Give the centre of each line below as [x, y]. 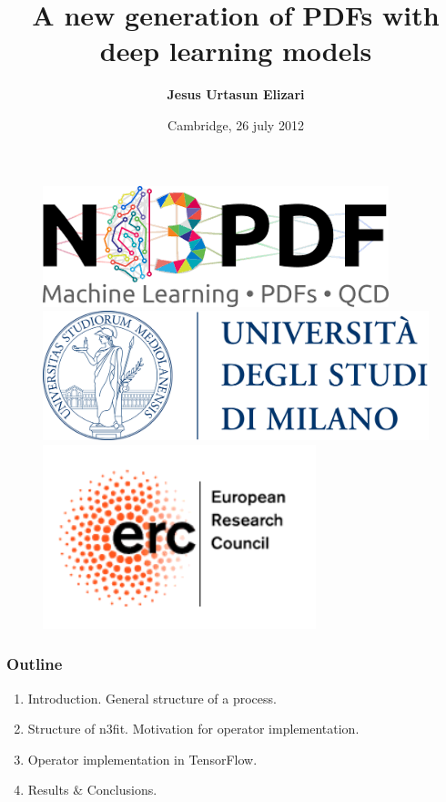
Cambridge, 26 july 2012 [236, 124]
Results [48, 790]
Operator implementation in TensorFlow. [142, 759]
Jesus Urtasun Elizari [236, 94]
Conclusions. [122, 790]
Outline [35, 664]
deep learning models [236, 51]
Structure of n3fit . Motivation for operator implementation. [193, 729]
